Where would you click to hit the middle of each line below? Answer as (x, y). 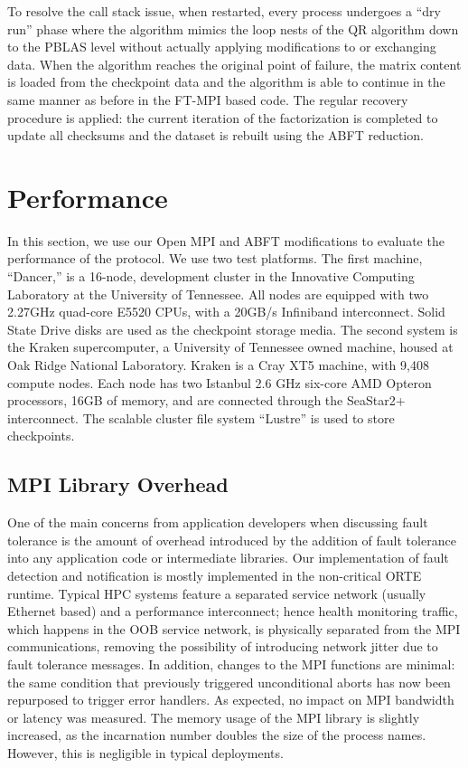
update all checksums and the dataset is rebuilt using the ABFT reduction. (215, 135)
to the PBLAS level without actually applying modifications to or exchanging (222, 47)
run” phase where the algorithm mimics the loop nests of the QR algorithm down (233, 28)
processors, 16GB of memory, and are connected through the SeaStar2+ (206, 400)
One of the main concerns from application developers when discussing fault (218, 522)
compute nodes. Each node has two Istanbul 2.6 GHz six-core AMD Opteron (220, 382)
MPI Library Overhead (118, 484)
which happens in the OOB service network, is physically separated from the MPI (234, 628)
